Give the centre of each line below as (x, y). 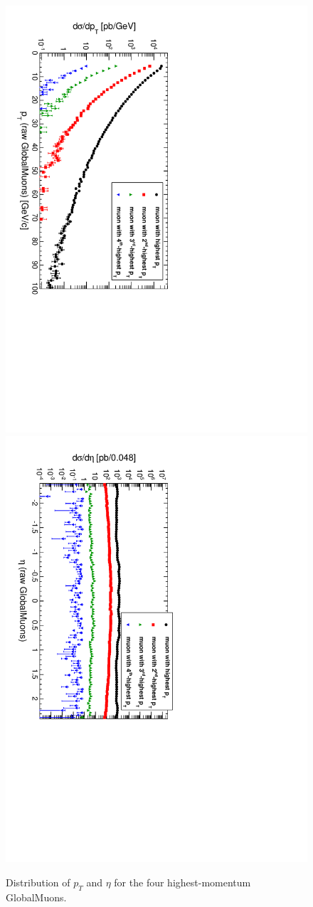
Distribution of (38, 882)
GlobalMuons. (36, 897)
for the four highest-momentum (182, 882)
